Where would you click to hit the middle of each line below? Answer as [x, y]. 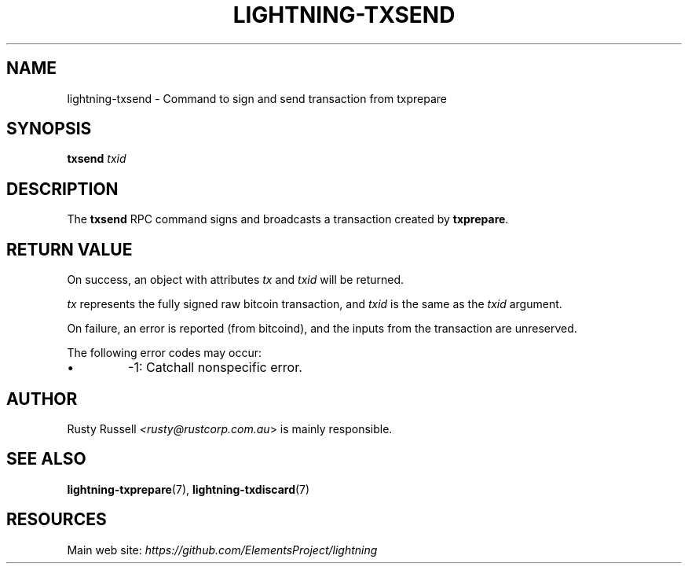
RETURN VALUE [70, 249]
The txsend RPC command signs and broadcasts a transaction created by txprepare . [288, 219]
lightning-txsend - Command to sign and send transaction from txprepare [257, 98]
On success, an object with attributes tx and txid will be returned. [236, 280]
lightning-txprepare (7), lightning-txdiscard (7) [188, 489]
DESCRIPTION [62, 189]
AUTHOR [42, 399]
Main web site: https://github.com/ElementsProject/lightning [222, 550]
